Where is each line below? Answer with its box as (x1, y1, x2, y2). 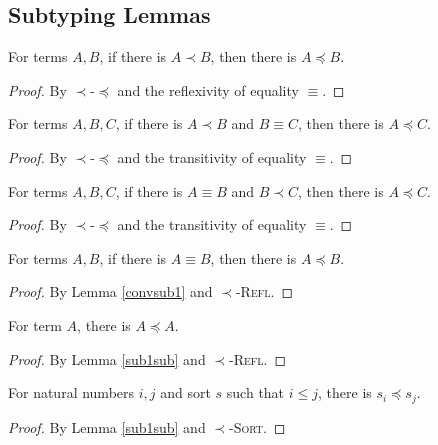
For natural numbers (8, 382, 135, 403)
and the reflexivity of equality (117, 79, 299, 100)
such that (226, 382, 285, 403)
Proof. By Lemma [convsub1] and (8, 281, 213, 302)
